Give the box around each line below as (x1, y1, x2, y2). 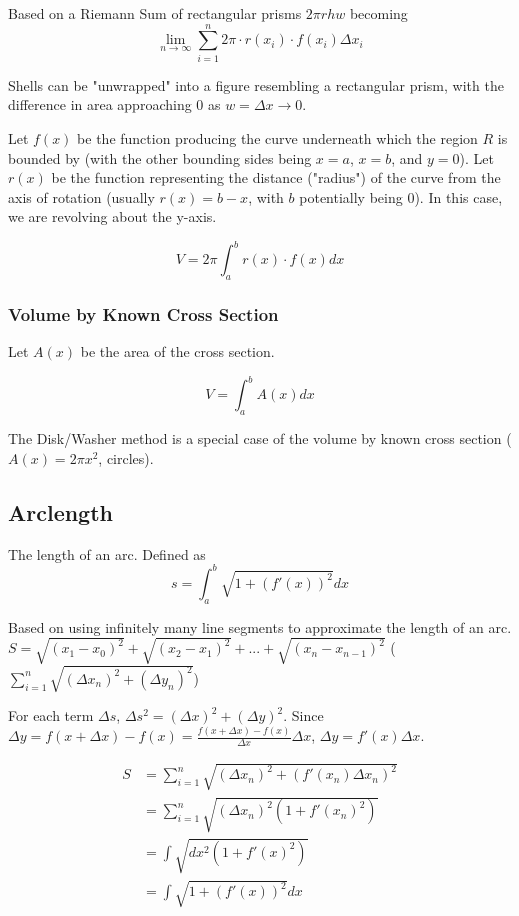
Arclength (8, 496, 113, 527)
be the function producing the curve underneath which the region (77, 127, 478, 148)
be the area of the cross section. (80, 341, 275, 362)
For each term (8, 705, 94, 726)
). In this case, (414, 186, 503, 207)
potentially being (299, 186, 403, 207)
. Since (283, 705, 324, 726)
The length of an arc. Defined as (8, 543, 206, 564)
